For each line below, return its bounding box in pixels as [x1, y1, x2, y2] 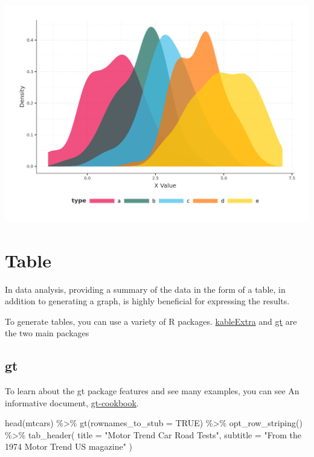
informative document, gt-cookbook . [5, 396, 139, 409]
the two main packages [5, 327, 89, 339]
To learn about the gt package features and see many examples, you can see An [5, 385, 300, 397]
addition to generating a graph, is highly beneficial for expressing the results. [5, 295, 290, 307]
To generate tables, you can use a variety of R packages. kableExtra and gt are [5, 315, 297, 327]
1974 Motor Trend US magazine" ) [5, 440, 133, 453]
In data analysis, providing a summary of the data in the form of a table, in [5, 283, 286, 295]
